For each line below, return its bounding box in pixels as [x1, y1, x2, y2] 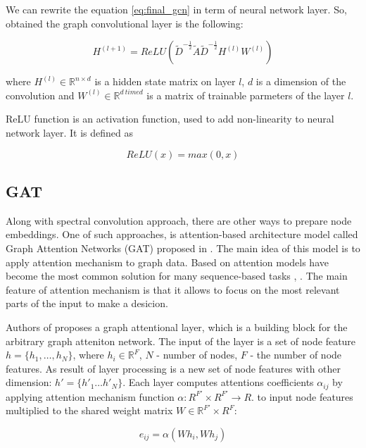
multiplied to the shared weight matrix [6, 403, 173, 418]
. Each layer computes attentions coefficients [122, 375, 314, 390]
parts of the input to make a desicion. [6, 296, 168, 311]
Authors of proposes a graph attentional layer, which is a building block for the [6, 319, 348, 334]
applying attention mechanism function [6, 389, 175, 404]
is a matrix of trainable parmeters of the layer [146, 87, 345, 102]
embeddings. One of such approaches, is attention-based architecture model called [6, 227, 358, 242]
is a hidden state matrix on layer [94, 74, 236, 89]
